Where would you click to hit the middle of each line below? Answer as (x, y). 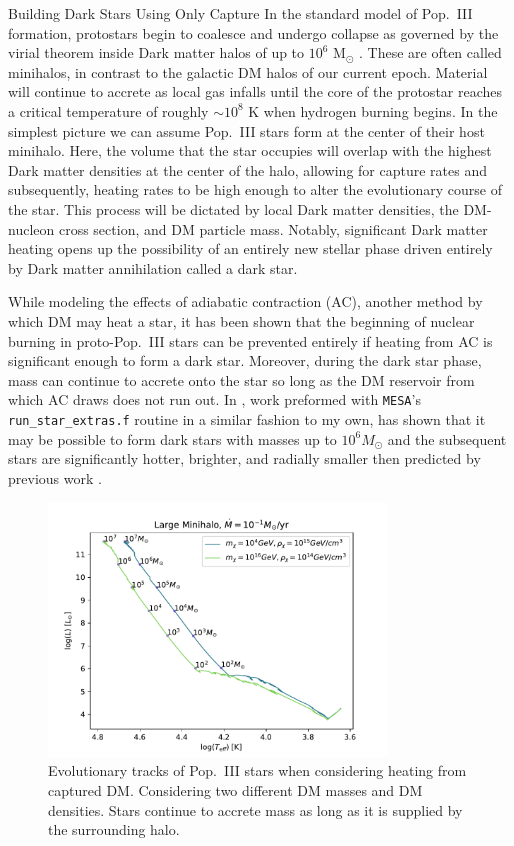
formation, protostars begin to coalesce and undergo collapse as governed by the (253, 32)
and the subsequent (447, 438)
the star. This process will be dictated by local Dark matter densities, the (233, 208)
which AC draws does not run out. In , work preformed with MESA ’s (214, 399)
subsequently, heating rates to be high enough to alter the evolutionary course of (255, 189)
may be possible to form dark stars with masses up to (172, 438)
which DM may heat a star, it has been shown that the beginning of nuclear (241, 320)
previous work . (55, 477)
